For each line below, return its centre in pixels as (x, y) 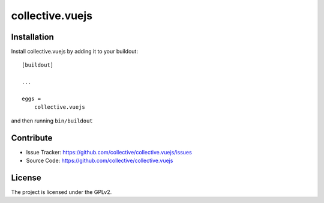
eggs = (31, 99)
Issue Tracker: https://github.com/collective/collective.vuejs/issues (109, 152)
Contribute (32, 138)
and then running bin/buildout (52, 121)
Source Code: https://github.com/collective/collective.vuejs (100, 161)
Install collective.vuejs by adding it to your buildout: (74, 52)
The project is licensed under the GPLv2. (61, 192)
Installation (32, 37)
